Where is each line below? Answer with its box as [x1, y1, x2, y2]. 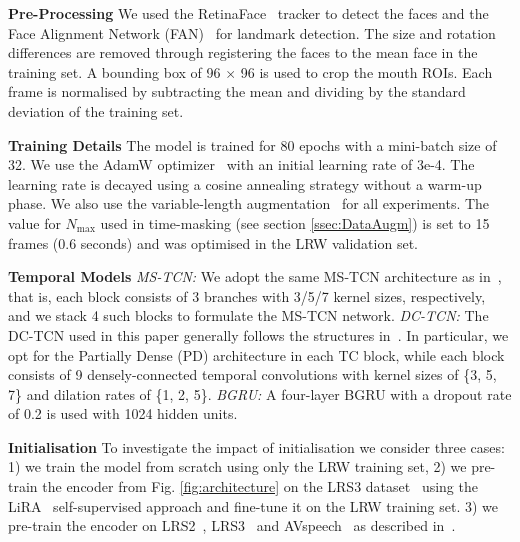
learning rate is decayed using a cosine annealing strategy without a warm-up [8, 173, 482, 194]
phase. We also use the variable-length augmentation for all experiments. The [8, 193, 490, 214]
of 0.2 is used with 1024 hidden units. [8, 403, 238, 424]
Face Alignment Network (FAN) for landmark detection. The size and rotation [8, 22, 496, 43]
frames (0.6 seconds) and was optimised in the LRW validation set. [8, 232, 418, 253]
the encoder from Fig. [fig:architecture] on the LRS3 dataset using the [42, 476, 478, 497]
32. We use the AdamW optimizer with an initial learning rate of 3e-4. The [8, 154, 475, 175]
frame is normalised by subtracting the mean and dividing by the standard [8, 81, 466, 102]
